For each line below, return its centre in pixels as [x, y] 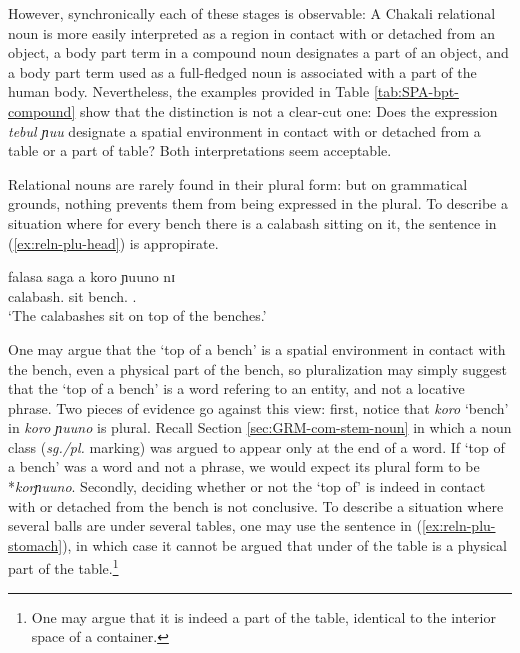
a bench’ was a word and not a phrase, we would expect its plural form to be [244, 466]
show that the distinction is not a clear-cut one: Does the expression [288, 110]
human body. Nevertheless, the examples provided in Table [189, 91]
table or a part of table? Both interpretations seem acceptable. [200, 150]
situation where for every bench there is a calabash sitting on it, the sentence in [252, 222]
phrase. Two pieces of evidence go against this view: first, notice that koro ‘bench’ [258, 407]
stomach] [35, 544]
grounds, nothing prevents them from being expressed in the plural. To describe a [258, 203]
